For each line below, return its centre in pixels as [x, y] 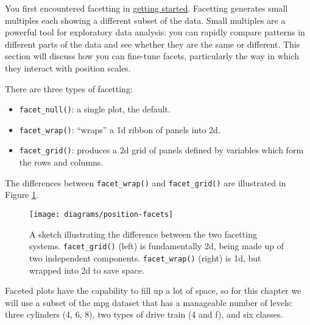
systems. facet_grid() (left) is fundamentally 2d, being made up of [157, 246]
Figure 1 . [22, 195]
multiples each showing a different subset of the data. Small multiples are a [145, 20]
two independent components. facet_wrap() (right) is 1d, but [145, 257]
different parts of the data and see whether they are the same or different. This [153, 44]
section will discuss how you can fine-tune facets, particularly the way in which [152, 56]
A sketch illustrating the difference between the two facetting [143, 234]
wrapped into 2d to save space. [87, 270]
